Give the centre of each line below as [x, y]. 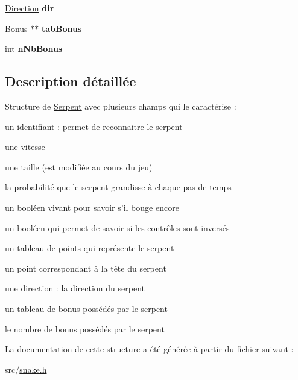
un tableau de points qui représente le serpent [90, 248]
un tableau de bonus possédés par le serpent [86, 308]
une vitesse [25, 147]
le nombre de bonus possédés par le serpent [85, 329]
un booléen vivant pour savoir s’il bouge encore [92, 207]
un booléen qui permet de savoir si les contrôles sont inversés [117, 227]
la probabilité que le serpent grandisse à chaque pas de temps [118, 187]
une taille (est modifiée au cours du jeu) [79, 167]
